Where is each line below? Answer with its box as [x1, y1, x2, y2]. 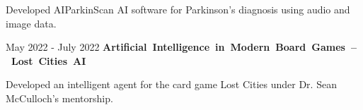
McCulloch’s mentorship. [6, 90, 113, 105]
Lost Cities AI [11, 53, 86, 68]
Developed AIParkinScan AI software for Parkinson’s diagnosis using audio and [6, 2, 350, 16]
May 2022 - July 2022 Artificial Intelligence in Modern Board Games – [6, 39, 357, 54]
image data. [6, 16, 57, 30]
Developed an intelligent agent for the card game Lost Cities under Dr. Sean [6, 77, 337, 92]
